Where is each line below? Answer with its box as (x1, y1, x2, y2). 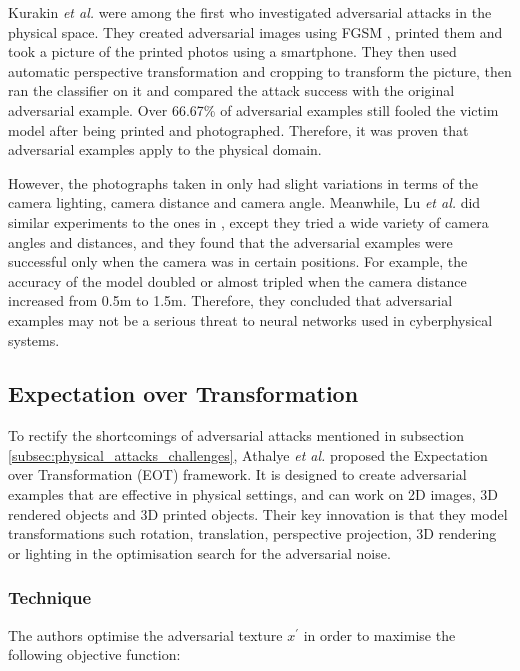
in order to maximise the (303, 624, 456, 645)
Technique (8, 585, 92, 610)
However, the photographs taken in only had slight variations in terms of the (8, 172, 478, 193)
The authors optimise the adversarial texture (8, 624, 283, 645)
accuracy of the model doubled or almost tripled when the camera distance (8, 270, 467, 291)
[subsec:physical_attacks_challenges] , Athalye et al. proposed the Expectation (8, 444, 488, 465)
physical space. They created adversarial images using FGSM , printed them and (8, 21, 503, 42)
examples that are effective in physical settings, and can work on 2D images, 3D (8, 484, 499, 505)
